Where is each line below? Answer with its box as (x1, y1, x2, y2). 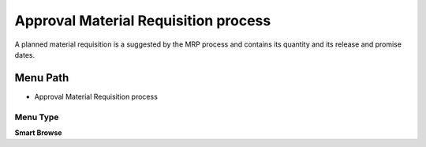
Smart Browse (14, 127, 62, 138)
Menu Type (14, 111, 59, 122)
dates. (14, 50, 35, 59)
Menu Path (14, 71, 69, 85)
